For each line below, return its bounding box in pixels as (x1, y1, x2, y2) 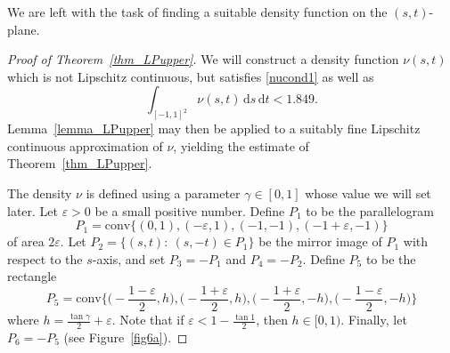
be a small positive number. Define (94, 201, 285, 220)
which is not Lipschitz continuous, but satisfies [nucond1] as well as (7, 67, 374, 85)
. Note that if (111, 310, 184, 329)
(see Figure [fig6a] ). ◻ (63, 327, 188, 346)
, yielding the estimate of (173, 136, 309, 155)
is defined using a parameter (86, 184, 241, 203)
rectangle (7, 267, 57, 285)
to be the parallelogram (306, 201, 434, 220)
